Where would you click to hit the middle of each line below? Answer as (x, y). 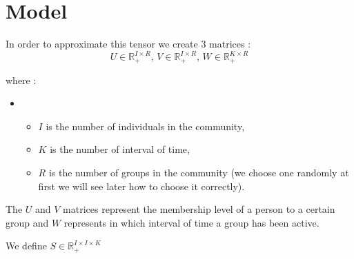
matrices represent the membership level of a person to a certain (199, 209)
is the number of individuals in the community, (145, 126)
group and (27, 222)
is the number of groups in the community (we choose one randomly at (199, 173)
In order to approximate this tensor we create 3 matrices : (128, 44)
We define (26, 246)
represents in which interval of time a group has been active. (191, 222)
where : (21, 80)
